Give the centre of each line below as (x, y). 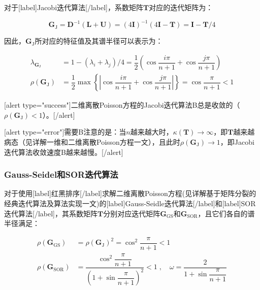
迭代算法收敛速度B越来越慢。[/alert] (64, 152)
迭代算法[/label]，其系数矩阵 (51, 213)
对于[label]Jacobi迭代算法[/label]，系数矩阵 (74, 7)
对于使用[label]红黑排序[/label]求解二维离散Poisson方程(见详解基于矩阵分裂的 (130, 193)
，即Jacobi (237, 142)
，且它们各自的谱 (226, 213)
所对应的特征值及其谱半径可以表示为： (99, 41)
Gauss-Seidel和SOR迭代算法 (61, 174)
